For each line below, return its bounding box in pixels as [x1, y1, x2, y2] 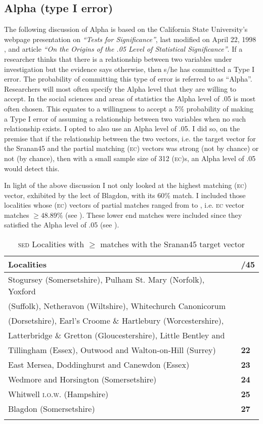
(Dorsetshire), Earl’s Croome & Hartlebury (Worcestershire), [8, 315, 224, 327]
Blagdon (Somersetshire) [8, 403, 95, 415]
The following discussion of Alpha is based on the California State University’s [4, 24, 248, 34]
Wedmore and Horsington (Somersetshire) [8, 373, 157, 386]
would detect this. [4, 163, 60, 173]
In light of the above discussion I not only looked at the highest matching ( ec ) [4, 180, 247, 190]
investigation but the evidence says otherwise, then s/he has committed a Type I [4, 63, 255, 74]
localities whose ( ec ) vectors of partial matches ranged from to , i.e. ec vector [4, 200, 244, 210]
